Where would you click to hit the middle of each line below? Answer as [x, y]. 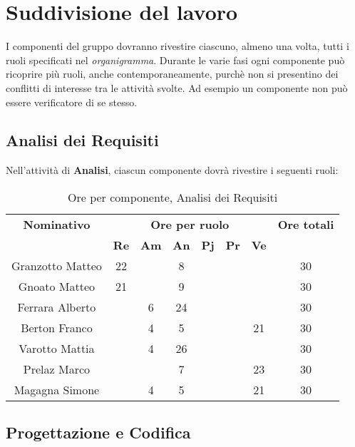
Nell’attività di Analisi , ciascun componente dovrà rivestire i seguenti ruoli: [172, 170]
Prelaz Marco [57, 369]
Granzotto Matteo [57, 265]
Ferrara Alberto [57, 307]
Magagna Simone [57, 389]
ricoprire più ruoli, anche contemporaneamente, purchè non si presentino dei [172, 74]
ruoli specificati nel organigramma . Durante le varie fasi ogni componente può [175, 60]
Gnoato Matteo [57, 286]
